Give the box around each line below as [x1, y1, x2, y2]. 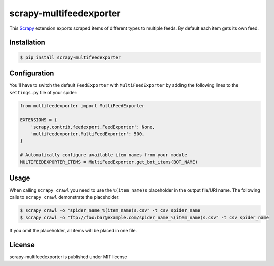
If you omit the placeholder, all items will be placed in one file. [9, 227, 137, 233]
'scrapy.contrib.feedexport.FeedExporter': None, [30, 124, 155, 130]
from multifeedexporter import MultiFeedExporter [20, 103, 145, 109]
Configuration [9, 69, 54, 77]
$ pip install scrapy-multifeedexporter [20, 54, 121, 60]
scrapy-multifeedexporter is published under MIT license [9, 254, 128, 260]
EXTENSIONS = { [20, 117, 57, 123]
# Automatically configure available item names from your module [20, 152, 187, 158]
